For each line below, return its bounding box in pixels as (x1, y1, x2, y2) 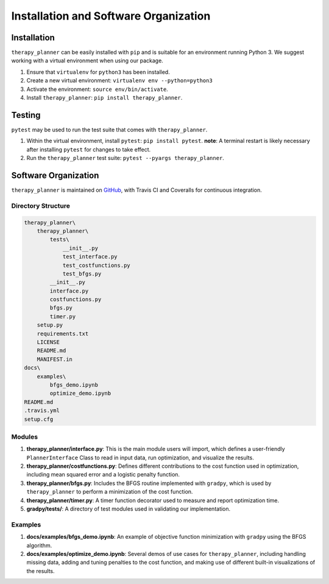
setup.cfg (24, 415, 54, 423)
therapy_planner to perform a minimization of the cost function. (26, 488, 193, 495)
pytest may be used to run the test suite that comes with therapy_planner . (11, 126, 208, 133)
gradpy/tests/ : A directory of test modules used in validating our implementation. (26, 505, 231, 513)
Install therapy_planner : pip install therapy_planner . (26, 94, 183, 101)
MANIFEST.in (37, 356, 73, 363)
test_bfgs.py (62, 270, 102, 277)
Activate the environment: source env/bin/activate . (26, 86, 169, 93)
